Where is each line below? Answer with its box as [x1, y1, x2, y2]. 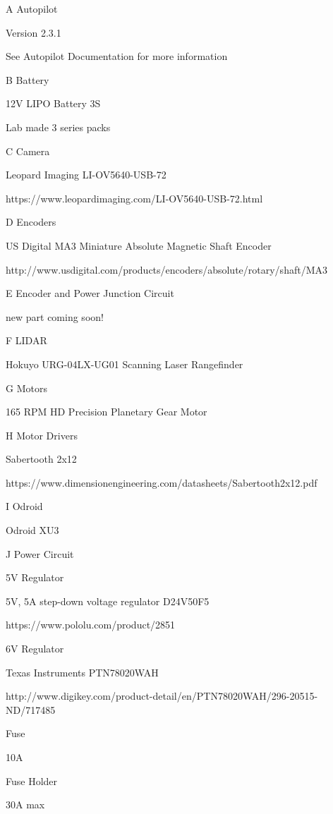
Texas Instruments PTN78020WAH [6, 664, 159, 679]
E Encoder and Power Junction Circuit [6, 286, 174, 300]
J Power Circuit [6, 546, 74, 561]
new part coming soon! [6, 309, 104, 324]
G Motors [6, 380, 47, 395]
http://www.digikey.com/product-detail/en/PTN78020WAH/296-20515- [6, 688, 318, 703]
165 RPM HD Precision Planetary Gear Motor [6, 404, 207, 419]
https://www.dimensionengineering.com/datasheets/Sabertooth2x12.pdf [6, 475, 317, 490]
